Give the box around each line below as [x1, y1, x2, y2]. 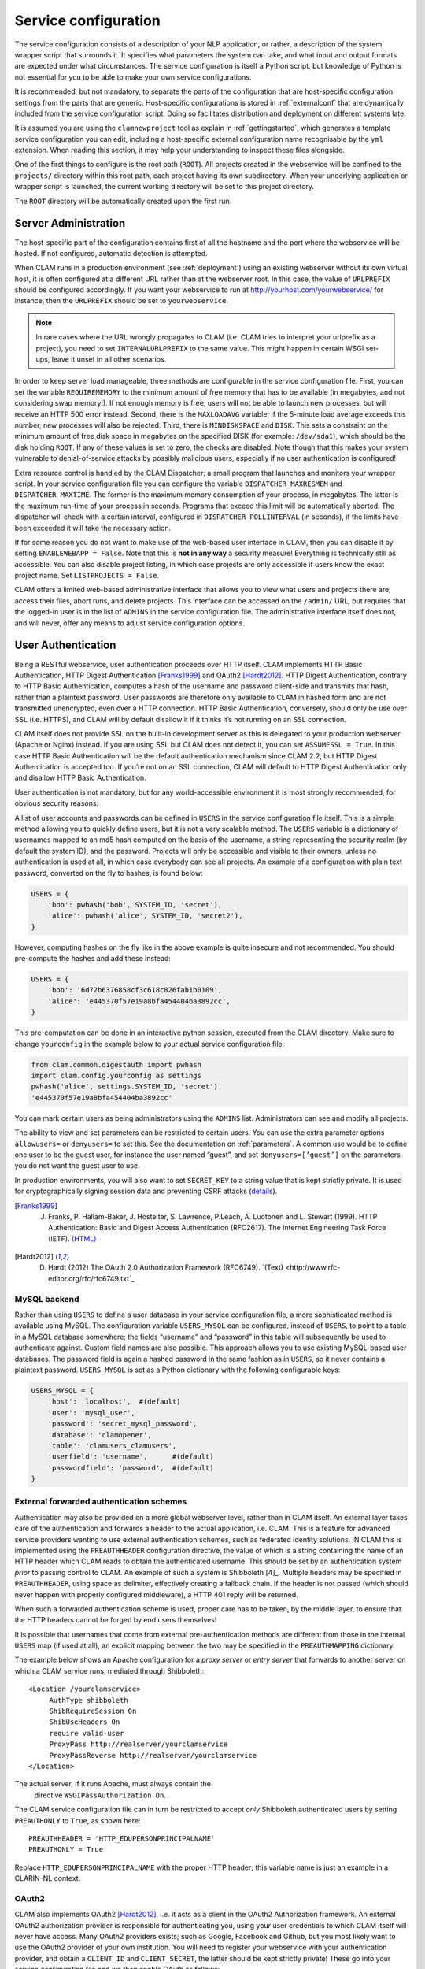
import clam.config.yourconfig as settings [31, 1071, 202, 1081]
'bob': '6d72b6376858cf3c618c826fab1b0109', [47, 985, 223, 995]
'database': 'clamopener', [47, 1430, 153, 1439]
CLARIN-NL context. [14, 1874, 81, 1883]
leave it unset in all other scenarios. [51, 354, 167, 364]
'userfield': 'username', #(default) [47, 1452, 214, 1461]
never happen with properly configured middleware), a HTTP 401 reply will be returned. [14, 1589, 298, 1599]
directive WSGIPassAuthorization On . [34, 1790, 167, 1800]
